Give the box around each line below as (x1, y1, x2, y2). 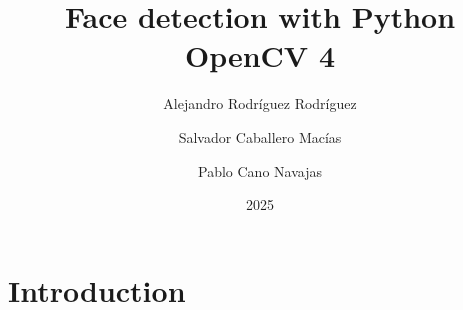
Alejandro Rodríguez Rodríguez (163, 93, 357, 114)
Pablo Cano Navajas (198, 160, 322, 181)
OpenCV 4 (184, 35, 336, 76)
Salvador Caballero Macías (178, 126, 342, 147)
